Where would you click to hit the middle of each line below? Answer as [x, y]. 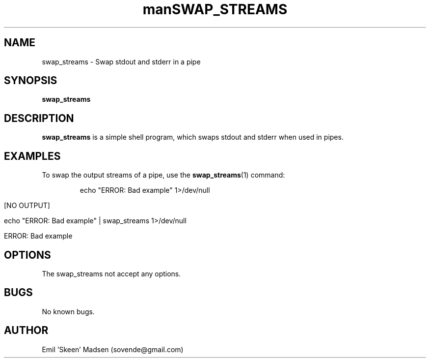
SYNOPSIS [31, 81]
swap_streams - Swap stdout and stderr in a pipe [121, 61]
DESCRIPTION [39, 118]
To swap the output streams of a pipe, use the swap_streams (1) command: [163, 175]
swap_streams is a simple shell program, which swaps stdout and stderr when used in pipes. [193, 137]
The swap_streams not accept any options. [111, 273]
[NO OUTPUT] [27, 206]
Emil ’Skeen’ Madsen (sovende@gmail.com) [113, 349]
